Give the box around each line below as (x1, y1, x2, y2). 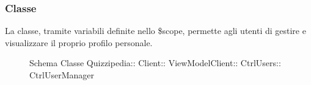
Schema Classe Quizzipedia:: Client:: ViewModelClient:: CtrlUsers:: (29, 56, 281, 69)
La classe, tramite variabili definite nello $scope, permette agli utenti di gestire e (5, 24, 306, 37)
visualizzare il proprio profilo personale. (5, 36, 153, 49)
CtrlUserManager (29, 69, 94, 81)
